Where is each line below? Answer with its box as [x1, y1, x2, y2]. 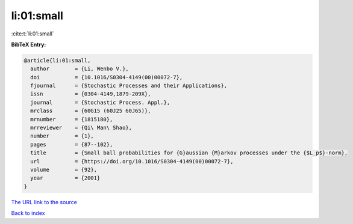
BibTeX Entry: [11, 41, 46, 48]
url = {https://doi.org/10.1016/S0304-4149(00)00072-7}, [30, 158, 234, 165]
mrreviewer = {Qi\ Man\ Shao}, [30, 124, 133, 132]
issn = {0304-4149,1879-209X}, [30, 91, 151, 97]
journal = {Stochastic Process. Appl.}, [30, 99, 170, 106]
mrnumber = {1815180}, [30, 116, 113, 123]
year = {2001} [30, 175, 101, 181]
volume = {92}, [30, 166, 98, 173]
